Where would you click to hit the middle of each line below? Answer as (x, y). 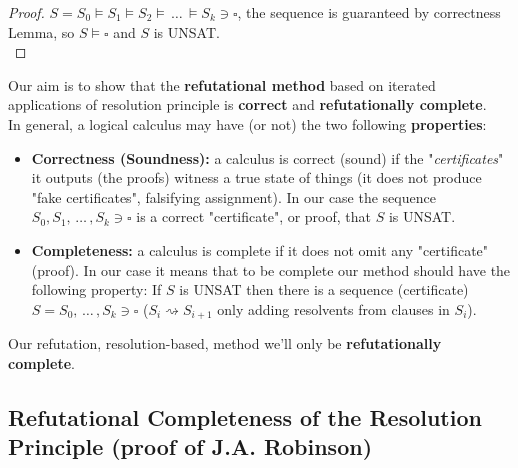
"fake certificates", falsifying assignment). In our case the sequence (233, 196)
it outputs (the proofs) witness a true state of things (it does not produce (256, 177)
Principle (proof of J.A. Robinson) (190, 446)
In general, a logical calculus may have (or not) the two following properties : (247, 123)
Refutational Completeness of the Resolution (245, 416)
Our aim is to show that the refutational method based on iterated (222, 84)
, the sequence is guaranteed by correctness (369, 12)
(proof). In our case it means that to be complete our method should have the (271, 269)
